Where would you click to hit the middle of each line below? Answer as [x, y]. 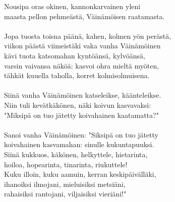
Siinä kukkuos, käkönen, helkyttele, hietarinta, [76, 154]
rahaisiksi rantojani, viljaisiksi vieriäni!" [65, 194]
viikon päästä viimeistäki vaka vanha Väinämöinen [82, 46]
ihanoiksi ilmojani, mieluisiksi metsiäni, [65, 184]
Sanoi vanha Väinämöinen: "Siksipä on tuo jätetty [81, 134]
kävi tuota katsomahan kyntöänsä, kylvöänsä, [75, 55]
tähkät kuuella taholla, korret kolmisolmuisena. [77, 75]
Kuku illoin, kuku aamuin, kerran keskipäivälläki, [80, 174]
